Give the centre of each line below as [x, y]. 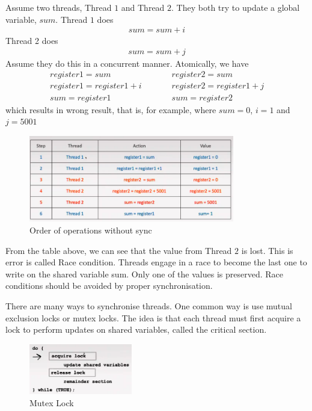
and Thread [143, 7]
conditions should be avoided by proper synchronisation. [109, 286]
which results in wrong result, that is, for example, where [111, 109]
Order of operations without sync [91, 230]
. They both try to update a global [236, 7]
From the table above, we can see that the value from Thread [119, 250]
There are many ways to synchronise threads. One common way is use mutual [149, 306]
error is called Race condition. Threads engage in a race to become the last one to [156, 262]
